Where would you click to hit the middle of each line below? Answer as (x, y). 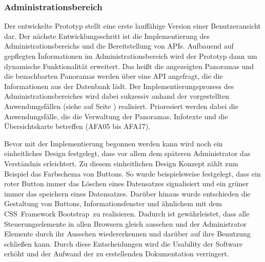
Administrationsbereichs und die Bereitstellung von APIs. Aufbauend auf (119, 46)
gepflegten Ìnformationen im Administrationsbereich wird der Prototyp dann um (131, 56)
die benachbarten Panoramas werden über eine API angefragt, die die (114, 76)
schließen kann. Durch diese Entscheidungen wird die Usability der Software (124, 243)
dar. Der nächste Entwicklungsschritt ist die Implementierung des (107, 36)
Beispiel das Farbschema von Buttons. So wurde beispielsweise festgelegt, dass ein (132, 173)
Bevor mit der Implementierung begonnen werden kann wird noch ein (114, 143)
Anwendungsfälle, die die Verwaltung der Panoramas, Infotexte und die (116, 116)
